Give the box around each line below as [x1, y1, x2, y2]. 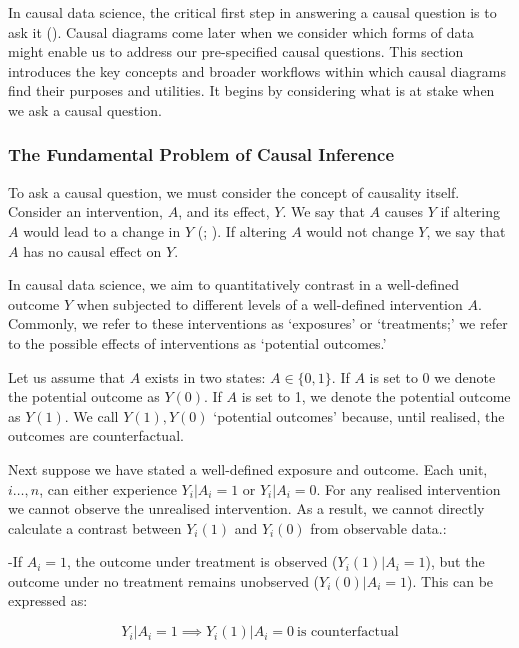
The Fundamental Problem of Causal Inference [8, 142, 395, 167]
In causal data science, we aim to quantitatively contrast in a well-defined [8, 274, 459, 295]
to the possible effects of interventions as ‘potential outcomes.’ [8, 332, 387, 353]
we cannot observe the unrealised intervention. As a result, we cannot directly [8, 498, 485, 519]
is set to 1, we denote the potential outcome [241, 386, 511, 407]
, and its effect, [178, 201, 270, 222]
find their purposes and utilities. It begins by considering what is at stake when [8, 80, 495, 101]
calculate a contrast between [8, 517, 182, 538]
